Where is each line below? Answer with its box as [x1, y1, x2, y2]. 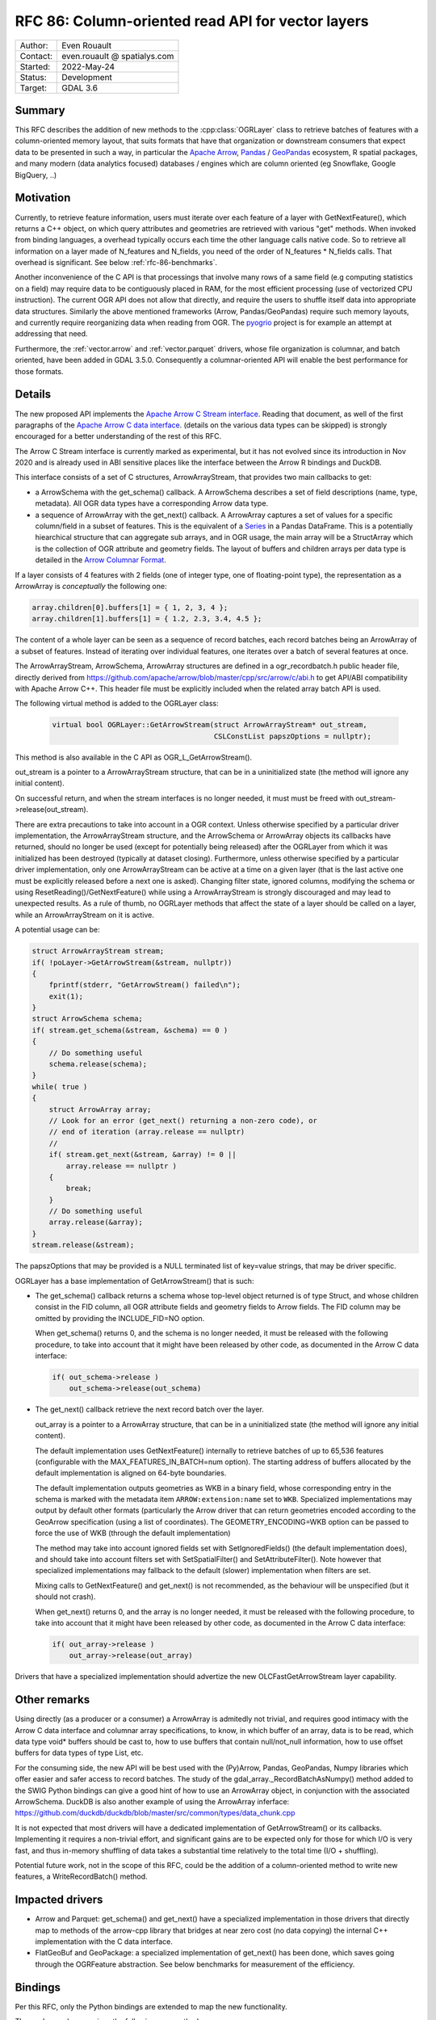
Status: [19, 71, 48, 82]
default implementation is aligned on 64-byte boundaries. [35, 1468, 227, 1478]
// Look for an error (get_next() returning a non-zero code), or [48, 1116, 318, 1125]
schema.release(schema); [48, 1059, 148, 1069]
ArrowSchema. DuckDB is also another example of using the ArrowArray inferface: [15, 1796, 290, 1806]
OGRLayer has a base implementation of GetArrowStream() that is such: [15, 1276, 254, 1286]
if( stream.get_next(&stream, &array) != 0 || [48, 1150, 237, 1159]
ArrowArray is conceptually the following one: [15, 581, 167, 591]
